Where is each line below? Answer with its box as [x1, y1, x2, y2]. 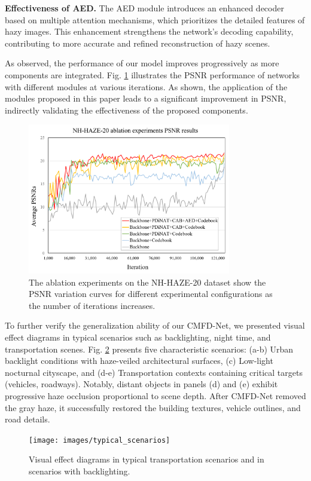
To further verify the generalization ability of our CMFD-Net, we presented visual [5, 319, 305, 332]
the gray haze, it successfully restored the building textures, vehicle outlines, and [5, 401, 301, 413]
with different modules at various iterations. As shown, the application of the [5, 80, 288, 93]
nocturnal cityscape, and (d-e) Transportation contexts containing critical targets [5, 366, 303, 378]
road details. [5, 413, 50, 425]
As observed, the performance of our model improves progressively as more [5, 57, 279, 69]
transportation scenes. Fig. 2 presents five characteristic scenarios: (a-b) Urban [5, 342, 294, 355]
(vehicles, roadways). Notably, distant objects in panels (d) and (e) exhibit [5, 378, 278, 390]
